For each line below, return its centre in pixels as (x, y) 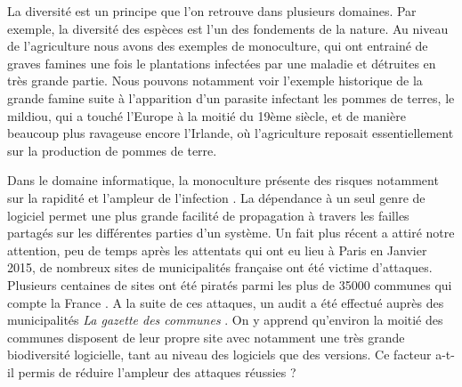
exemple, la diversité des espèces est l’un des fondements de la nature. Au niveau (228, 28)
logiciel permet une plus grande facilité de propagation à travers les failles (208, 215)
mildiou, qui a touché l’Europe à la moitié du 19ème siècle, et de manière (207, 115)
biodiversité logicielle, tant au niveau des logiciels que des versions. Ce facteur (219, 355)
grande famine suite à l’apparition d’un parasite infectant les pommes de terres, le (231, 97)
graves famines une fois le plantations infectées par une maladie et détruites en (222, 63)
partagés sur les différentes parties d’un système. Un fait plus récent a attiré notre (231, 233)
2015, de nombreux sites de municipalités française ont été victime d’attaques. (220, 267)
